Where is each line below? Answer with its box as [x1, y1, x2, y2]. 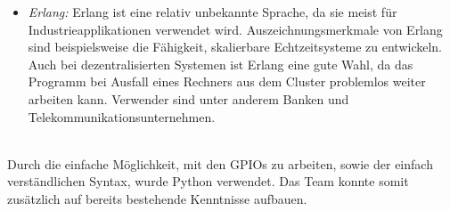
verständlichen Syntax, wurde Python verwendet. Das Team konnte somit [7, 172, 409, 191]
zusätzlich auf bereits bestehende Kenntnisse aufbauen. [7, 189, 307, 207]
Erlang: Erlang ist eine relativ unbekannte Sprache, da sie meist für [28, 3, 397, 20]
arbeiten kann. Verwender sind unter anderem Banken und [28, 89, 349, 108]
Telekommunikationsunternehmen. [28, 107, 216, 126]
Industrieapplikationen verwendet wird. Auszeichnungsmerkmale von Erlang [28, 20, 443, 38]
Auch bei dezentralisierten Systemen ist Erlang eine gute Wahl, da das [28, 54, 413, 73]
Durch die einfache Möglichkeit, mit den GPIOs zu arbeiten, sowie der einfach [7, 154, 433, 173]
